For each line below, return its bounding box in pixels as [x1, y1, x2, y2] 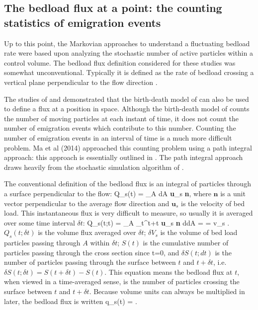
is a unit [220, 188, 246, 198]
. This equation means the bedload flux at [104, 266, 233, 277]
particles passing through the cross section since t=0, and [4, 247, 179, 257]
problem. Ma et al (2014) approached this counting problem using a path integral [4, 142, 252, 153]
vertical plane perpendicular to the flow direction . [4, 77, 158, 87]
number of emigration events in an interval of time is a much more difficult [4, 132, 232, 143]
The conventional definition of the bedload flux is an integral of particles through [4, 178, 251, 189]
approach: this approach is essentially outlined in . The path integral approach [4, 152, 243, 162]
